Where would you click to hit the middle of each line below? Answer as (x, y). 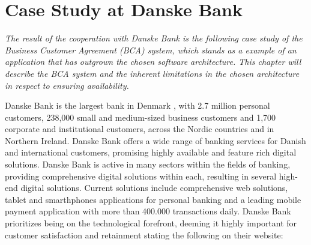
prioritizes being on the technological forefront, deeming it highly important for (151, 223)
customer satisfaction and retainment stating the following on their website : (144, 234)
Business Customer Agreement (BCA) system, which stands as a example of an (151, 50)
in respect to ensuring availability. (67, 85)
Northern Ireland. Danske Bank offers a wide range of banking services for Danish (155, 140)
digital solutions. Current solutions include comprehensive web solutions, (154, 188)
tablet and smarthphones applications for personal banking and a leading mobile (153, 199)
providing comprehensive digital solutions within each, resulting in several (141, 176)
